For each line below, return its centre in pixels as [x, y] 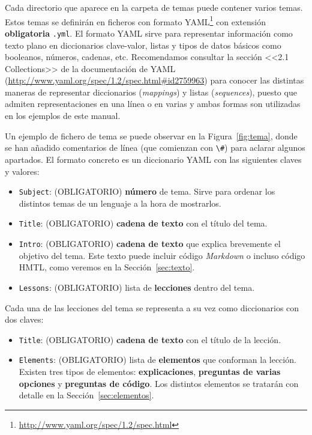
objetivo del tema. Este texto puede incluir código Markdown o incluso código [162, 255]
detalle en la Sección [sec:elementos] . [86, 395]
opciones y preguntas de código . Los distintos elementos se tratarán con [159, 383]
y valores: [22, 171]
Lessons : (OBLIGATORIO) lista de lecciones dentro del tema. [137, 287]
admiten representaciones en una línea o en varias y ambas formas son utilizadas [153, 104]
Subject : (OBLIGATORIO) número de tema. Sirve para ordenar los [147, 191]
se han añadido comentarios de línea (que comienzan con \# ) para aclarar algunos [155, 148]
